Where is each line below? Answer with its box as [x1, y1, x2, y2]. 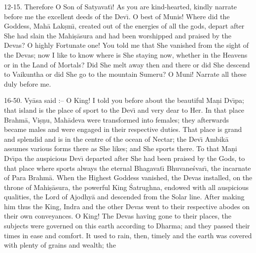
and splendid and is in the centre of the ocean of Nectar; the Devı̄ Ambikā [4, 133, 229, 144]
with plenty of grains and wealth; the [4, 240, 116, 250]
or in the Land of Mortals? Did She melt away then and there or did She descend [4, 59, 250, 69]
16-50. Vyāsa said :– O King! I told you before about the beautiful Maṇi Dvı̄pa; [4, 95, 244, 105]
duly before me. [4, 78, 51, 89]
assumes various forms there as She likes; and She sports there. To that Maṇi [4, 143, 237, 154]
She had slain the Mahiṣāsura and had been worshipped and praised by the [4, 30, 232, 40]
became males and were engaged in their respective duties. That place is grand [4, 124, 242, 134]
